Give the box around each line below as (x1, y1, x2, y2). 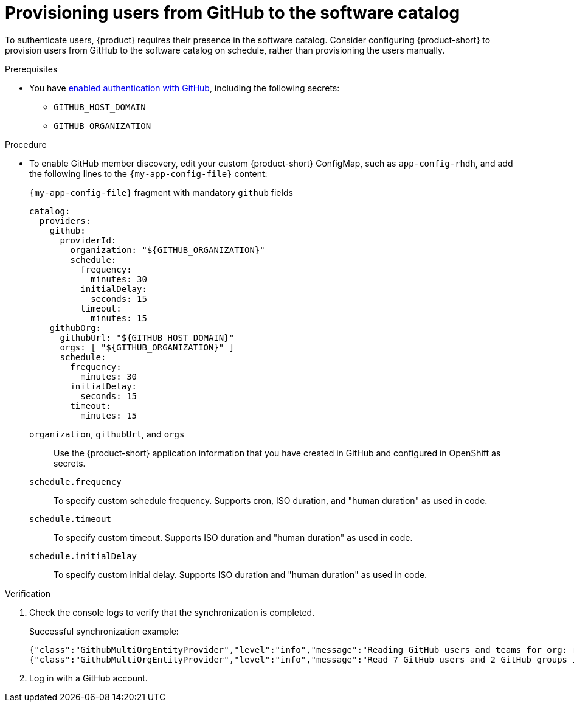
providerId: (60, 235, 117, 245)
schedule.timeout (29, 514, 111, 524)
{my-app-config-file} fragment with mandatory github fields (29, 187, 293, 198)
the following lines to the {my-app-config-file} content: (29, 168, 268, 179)
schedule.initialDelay (29, 551, 137, 561)
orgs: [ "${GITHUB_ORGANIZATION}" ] (60, 342, 235, 352)
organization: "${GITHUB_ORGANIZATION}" (70, 245, 265, 255)
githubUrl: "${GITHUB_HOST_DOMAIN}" (60, 332, 235, 343)
